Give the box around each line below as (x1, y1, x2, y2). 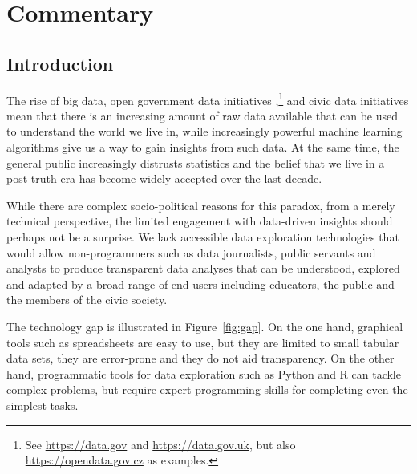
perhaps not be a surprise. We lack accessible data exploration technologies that (6, 228, 399, 245)
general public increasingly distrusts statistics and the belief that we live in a (6, 154, 385, 171)
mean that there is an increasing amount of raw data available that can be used (6, 107, 398, 124)
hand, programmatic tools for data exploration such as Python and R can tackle (6, 365, 401, 382)
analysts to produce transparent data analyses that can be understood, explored (6, 260, 400, 277)
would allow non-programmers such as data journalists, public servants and (6, 244, 376, 261)
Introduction (6, 51, 114, 75)
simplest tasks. (6, 396, 79, 413)
